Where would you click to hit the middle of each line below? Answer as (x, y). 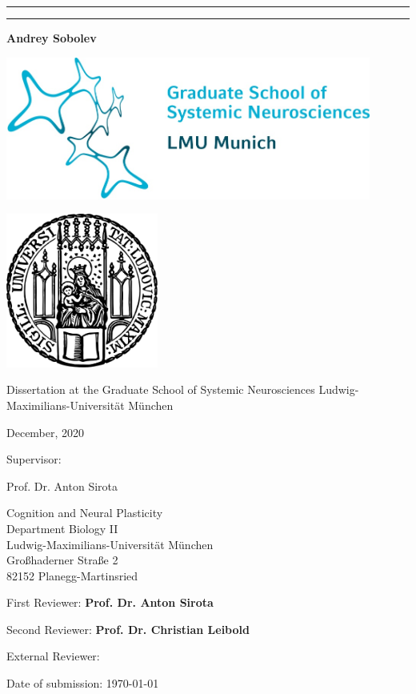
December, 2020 (46, 432)
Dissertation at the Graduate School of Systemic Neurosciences (161, 389)
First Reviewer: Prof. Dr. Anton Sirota (110, 602)
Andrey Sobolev (52, 38)
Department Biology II (62, 528)
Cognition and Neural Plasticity (85, 513)
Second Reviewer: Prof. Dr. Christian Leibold (128, 629)
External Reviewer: (53, 656)
